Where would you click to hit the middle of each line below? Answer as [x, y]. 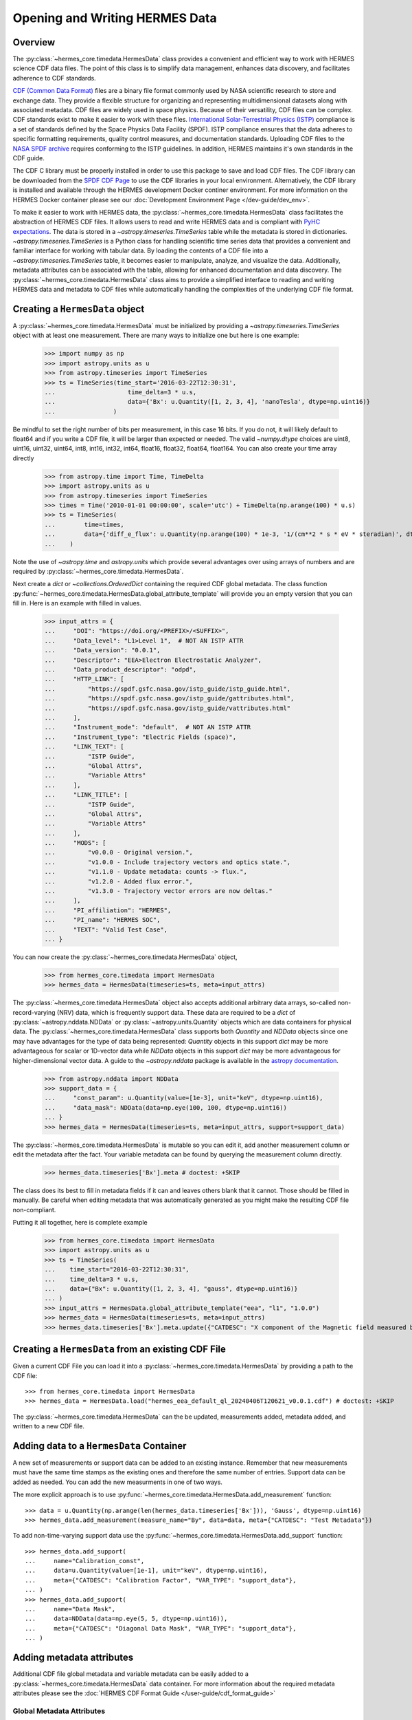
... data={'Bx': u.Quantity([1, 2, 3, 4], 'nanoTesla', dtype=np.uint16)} [207, 402]
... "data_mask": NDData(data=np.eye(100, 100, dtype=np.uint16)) [166, 1107]
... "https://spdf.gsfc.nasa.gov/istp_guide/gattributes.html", [169, 699]
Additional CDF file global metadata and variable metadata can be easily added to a [130, 1674]
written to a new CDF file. [49, 1426]
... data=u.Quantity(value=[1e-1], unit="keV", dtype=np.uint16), [146, 1571]
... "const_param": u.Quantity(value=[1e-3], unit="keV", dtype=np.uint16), [184, 1098]
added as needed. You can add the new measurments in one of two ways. [118, 1482]
